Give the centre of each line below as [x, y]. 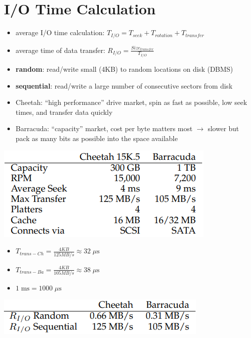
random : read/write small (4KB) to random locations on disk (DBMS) [124, 69]
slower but [223, 128]
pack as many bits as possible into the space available [97, 138]
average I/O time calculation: [60, 32]
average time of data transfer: [60, 50]
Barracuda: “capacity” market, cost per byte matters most [104, 128]
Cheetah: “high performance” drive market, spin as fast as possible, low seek [131, 102]
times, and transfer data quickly [64, 112]
